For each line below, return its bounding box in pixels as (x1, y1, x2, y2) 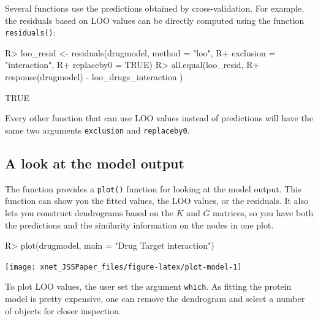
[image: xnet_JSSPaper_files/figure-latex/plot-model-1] (5, 262, 242, 271)
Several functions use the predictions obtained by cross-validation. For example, (5, 2, 305, 14)
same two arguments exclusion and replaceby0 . (5, 123, 190, 136)
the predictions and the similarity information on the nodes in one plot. (5, 218, 274, 231)
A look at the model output (5, 153, 184, 172)
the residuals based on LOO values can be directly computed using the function (5, 13, 305, 26)
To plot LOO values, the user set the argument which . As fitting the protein (5, 280, 292, 293)
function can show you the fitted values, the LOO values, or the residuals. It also (5, 194, 308, 207)
